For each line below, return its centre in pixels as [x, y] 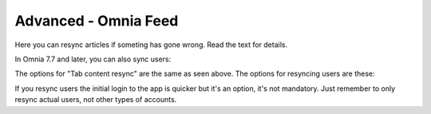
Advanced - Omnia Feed [97, 21]
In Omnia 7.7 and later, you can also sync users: [93, 59]
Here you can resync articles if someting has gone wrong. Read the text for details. [151, 45]
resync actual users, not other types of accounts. [96, 100]
